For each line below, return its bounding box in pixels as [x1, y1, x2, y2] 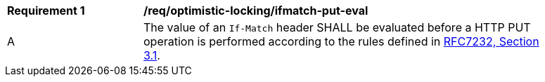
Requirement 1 [7, 4, 85, 18]
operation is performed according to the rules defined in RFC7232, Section [143, 34, 539, 48]
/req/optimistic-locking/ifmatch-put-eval [143, 4, 368, 18]
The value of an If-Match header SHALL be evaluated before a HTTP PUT [143, 20, 531, 34]
